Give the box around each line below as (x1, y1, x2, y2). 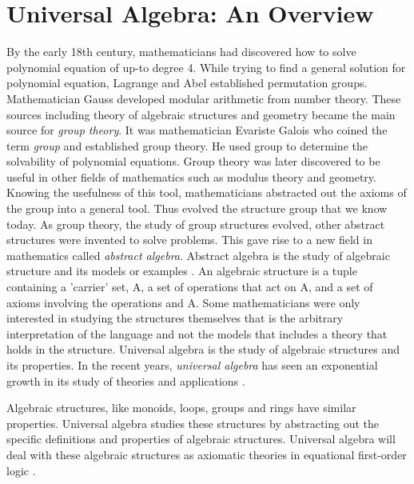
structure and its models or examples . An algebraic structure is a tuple (6, 262, 357, 279)
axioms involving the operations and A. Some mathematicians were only (6, 294, 360, 310)
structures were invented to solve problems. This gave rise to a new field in (6, 231, 372, 248)
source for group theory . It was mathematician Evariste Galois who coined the (6, 122, 388, 138)
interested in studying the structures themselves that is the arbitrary (6, 310, 344, 326)
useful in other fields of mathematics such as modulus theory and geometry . (6, 168, 376, 185)
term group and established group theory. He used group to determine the (6, 137, 368, 154)
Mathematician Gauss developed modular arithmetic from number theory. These (6, 90, 401, 106)
